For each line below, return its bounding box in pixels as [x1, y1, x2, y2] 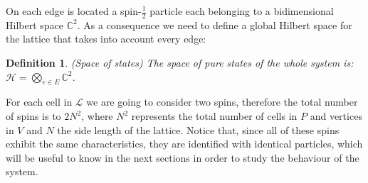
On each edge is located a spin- [6, 4, 142, 18]
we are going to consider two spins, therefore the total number [86, 94, 358, 109]
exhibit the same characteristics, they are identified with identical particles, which [6, 136, 363, 151]
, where [81, 109, 113, 123]
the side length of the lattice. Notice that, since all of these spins [57, 122, 340, 137]
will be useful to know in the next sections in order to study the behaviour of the [6, 150, 359, 165]
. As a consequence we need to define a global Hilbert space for [77, 17, 352, 32]
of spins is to [6, 109, 61, 123]
